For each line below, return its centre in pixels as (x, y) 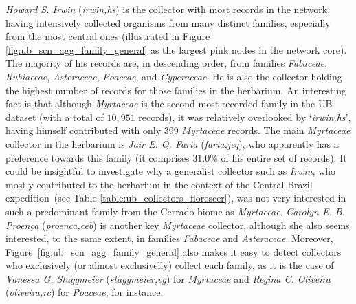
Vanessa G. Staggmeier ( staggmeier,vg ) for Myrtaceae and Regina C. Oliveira (168, 278)
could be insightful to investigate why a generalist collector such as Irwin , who (171, 171)
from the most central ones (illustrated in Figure (108, 36)
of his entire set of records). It (284, 157)
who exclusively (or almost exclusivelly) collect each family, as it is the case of (170, 265)
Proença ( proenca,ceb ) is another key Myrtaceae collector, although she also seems (178, 225)
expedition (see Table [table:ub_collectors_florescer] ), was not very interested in (176, 198)
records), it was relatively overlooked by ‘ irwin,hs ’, (245, 117)
